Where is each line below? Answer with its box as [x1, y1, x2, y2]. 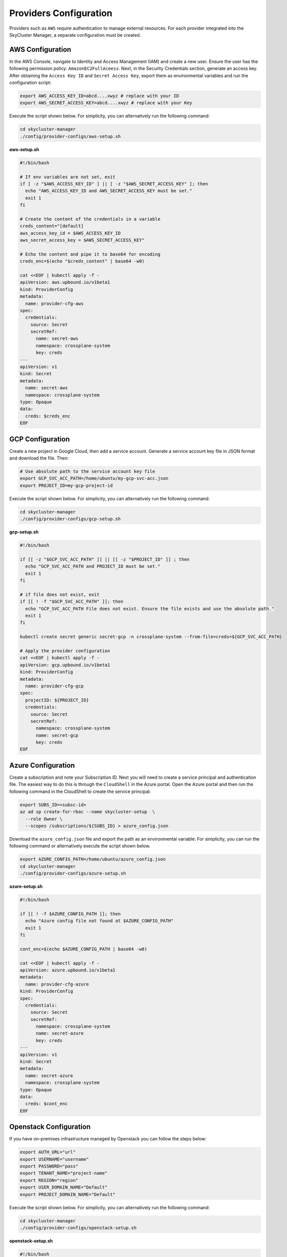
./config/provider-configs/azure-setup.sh [20, 870, 126, 876]
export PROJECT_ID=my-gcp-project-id [20, 483, 113, 488]
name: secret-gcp [36, 732, 79, 738]
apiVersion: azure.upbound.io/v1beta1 [20, 967, 116, 973]
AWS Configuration [9, 45, 71, 54]
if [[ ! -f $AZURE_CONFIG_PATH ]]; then [20, 911, 121, 917]
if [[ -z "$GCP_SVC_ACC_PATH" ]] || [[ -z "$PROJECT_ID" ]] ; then [20, 556, 190, 562]
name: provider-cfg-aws [25, 301, 84, 306]
